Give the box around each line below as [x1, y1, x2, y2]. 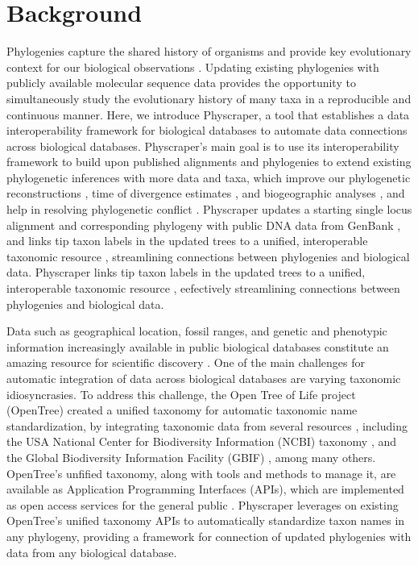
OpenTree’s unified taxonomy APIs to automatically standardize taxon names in [6, 512, 405, 529]
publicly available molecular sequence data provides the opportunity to [6, 74, 356, 91]
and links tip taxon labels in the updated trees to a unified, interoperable [6, 232, 368, 249]
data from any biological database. [6, 543, 177, 560]
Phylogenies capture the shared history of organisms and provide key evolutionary [6, 43, 412, 60]
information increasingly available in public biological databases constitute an [6, 338, 389, 355]
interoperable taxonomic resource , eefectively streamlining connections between [6, 280, 400, 297]
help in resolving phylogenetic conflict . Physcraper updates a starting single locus [6, 201, 412, 218]
